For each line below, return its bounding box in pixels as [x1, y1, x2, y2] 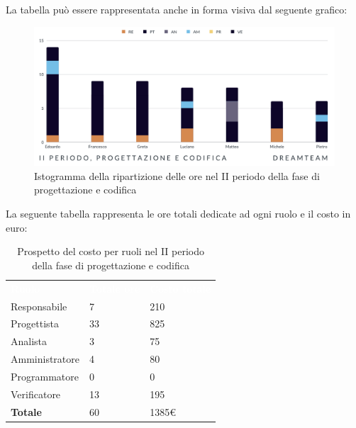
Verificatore [11, 386, 61, 401]
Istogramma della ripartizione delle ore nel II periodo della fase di [34, 168, 320, 183]
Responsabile [11, 298, 67, 313]
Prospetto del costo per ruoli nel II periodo [17, 244, 205, 259]
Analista [11, 334, 48, 349]
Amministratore [11, 351, 79, 366]
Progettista [11, 316, 59, 331]
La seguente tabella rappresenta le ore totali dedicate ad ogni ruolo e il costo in [6, 206, 351, 221]
